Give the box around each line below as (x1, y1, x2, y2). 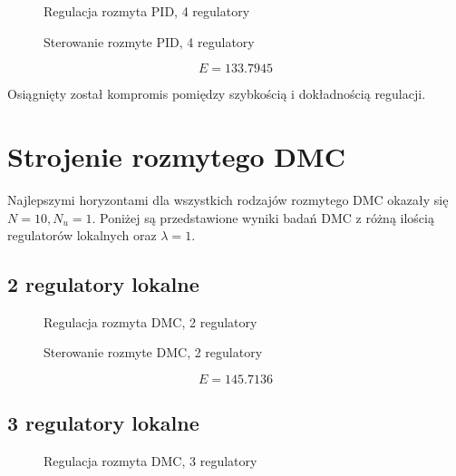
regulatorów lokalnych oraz (7, 226, 157, 245)
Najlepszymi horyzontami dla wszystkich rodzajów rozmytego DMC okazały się (7, 189, 449, 209)
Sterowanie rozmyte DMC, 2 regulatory (44, 343, 263, 362)
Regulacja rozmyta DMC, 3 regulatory (44, 452, 257, 471)
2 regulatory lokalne (7, 270, 199, 298)
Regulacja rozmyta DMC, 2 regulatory (44, 312, 257, 331)
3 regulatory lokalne (7, 409, 199, 437)
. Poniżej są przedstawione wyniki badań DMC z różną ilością (92, 208, 434, 227)
